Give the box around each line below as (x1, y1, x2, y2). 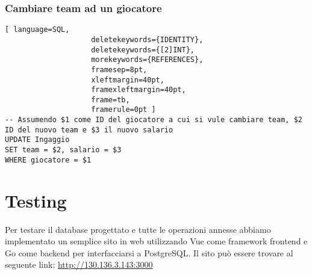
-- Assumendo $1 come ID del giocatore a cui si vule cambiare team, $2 (5, 116, 302, 125)
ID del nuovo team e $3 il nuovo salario (5, 125, 173, 134)
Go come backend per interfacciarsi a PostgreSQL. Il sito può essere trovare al (5, 246, 293, 259)
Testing (5, 188, 67, 212)
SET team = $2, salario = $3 (5, 146, 122, 155)
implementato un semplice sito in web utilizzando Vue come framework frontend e (5, 235, 308, 247)
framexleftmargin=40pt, (91, 85, 186, 94)
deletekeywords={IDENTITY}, (91, 35, 204, 44)
